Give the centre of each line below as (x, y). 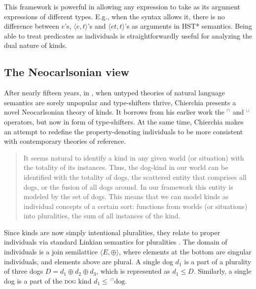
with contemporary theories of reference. (65, 141)
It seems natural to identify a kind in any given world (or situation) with (134, 157)
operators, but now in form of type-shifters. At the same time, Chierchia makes (124, 121)
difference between (32, 26)
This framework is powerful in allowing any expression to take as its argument (122, 6)
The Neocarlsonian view (67, 72)
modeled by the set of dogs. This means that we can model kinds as (126, 196)
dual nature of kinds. (36, 45)
